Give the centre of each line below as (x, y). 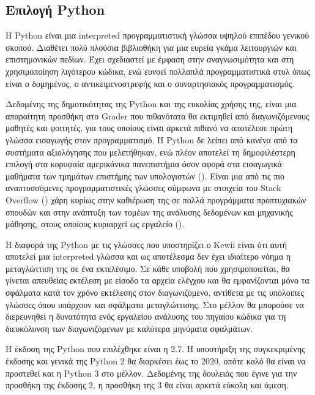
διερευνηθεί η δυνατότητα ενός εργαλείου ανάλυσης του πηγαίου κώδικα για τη (146, 316)
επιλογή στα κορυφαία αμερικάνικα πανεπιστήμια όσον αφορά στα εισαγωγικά (144, 164)
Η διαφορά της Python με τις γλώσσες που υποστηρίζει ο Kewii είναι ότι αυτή (146, 244)
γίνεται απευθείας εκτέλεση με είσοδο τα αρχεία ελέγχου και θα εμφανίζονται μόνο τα (157, 280)
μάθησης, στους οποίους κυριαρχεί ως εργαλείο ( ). (95, 224)
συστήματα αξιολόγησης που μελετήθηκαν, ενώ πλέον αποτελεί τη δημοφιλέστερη (150, 152)
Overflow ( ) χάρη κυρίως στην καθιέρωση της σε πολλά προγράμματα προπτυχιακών (156, 199)
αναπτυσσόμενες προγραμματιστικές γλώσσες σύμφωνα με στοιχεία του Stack (143, 188)
